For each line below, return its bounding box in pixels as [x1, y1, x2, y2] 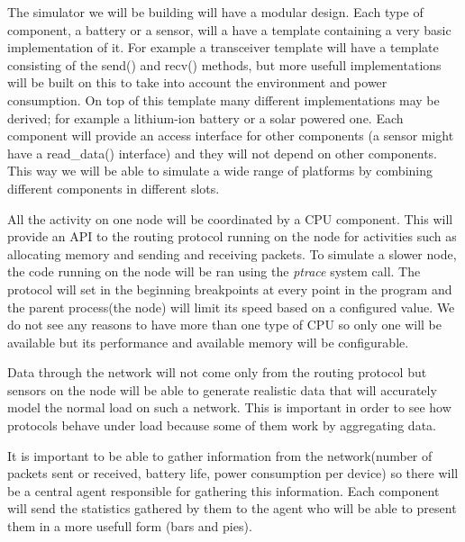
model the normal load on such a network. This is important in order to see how [7, 398, 451, 417]
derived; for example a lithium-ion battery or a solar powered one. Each [7, 108, 404, 127]
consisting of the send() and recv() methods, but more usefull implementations [7, 55, 442, 74]
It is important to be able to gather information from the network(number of [7, 446, 433, 465]
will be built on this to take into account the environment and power [7, 73, 387, 92]
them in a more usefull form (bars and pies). [7, 517, 252, 536]
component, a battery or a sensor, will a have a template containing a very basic [7, 20, 451, 39]
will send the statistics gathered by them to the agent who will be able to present [7, 499, 457, 518]
